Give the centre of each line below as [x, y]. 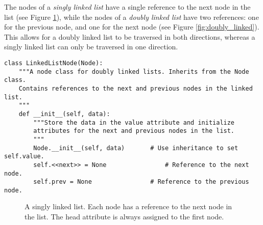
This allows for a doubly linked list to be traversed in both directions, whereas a [130, 36]
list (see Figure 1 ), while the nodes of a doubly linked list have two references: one [131, 17]
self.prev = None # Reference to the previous [141, 182]
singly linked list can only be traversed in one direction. [91, 47]
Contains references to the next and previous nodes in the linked [136, 88]
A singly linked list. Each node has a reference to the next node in [128, 206]
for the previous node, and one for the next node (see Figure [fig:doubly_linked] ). [132, 27]
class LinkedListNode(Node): [54, 63]
